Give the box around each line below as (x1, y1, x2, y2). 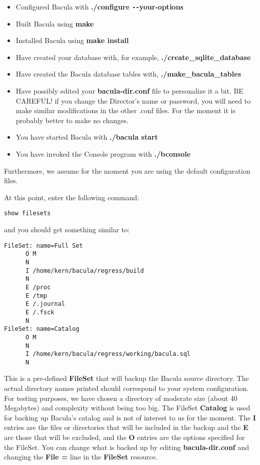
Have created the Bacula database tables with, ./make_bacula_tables (16, 69, 241, 79)
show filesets (4, 210, 51, 217)
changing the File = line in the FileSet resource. (4, 451, 158, 462)
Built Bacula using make (16, 18, 94, 29)
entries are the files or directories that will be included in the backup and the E (4, 422, 248, 432)
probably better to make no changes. (16, 115, 129, 125)
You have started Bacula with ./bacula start (16, 132, 158, 142)
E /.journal (25, 300, 65, 308)
